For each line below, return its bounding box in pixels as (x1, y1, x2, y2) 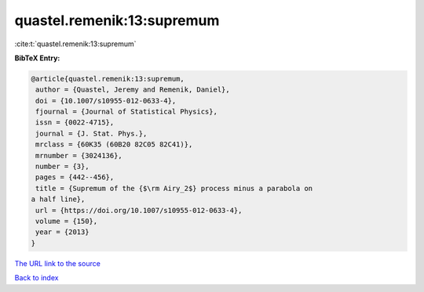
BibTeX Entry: (14, 53, 60, 63)
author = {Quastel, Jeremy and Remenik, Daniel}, (35, 85, 231, 94)
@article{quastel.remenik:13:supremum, (31, 74, 185, 83)
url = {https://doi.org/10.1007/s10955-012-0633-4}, (35, 206, 243, 214)
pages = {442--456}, (35, 173, 115, 182)
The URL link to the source (14, 258, 101, 268)
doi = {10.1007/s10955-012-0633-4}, (35, 96, 177, 105)
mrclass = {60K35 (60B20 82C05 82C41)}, (35, 140, 193, 149)
